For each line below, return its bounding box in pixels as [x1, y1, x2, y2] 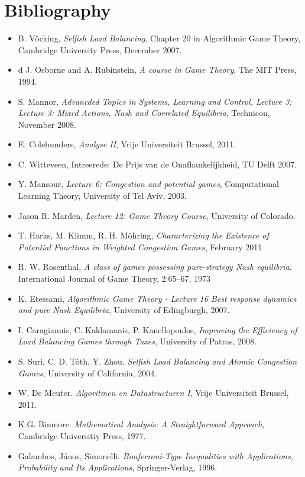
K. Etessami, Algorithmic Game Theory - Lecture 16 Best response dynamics [18, 292, 297, 304]
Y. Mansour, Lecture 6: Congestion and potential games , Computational [18, 178, 279, 190]
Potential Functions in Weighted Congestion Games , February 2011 [18, 240, 262, 253]
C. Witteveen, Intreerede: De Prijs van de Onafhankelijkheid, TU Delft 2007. [18, 157, 297, 170]
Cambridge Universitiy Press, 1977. [18, 429, 146, 441]
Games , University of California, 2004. [18, 366, 157, 379]
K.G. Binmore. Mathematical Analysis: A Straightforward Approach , [18, 418, 265, 430]
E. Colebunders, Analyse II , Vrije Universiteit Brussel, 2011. [18, 138, 236, 150]
